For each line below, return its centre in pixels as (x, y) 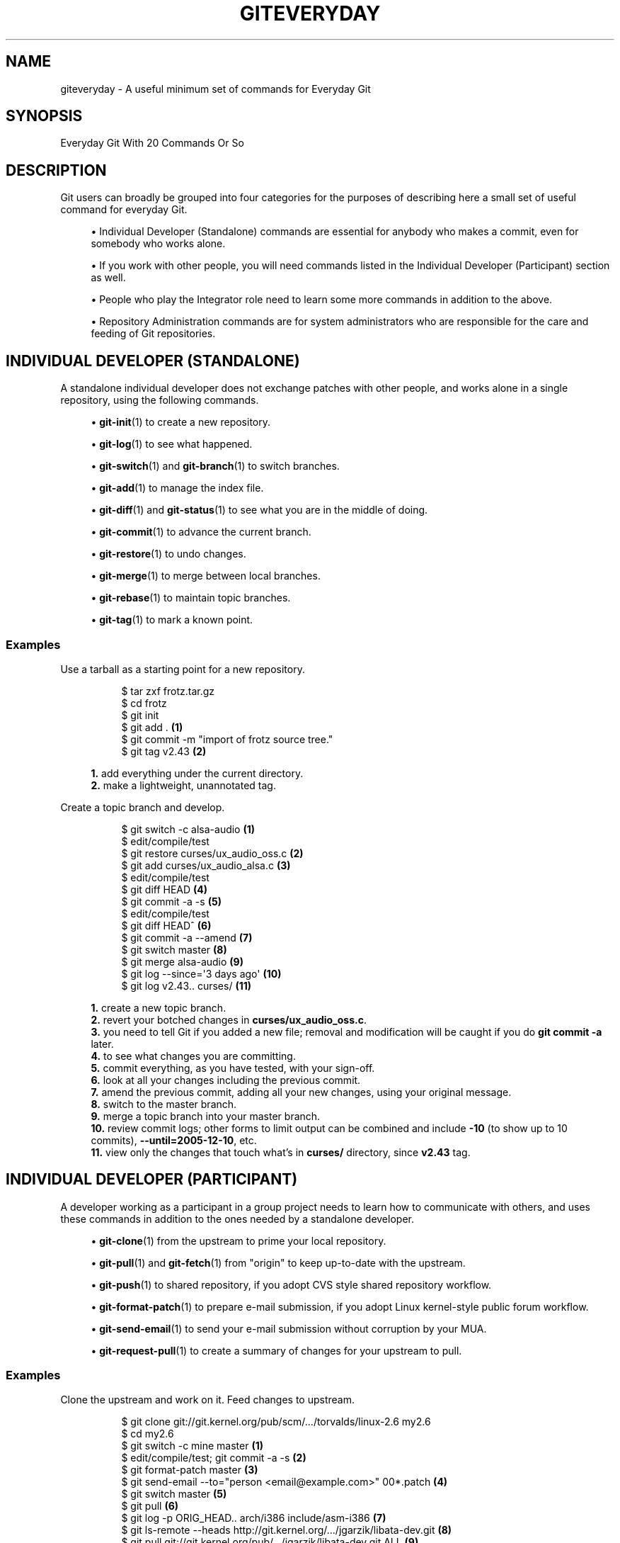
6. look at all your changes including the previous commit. (226, 1080)
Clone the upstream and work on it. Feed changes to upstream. (207, 1400)
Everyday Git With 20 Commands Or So (152, 143)
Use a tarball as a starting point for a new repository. (183, 669)
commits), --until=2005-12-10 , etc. (174, 1140)
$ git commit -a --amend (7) (187, 937)
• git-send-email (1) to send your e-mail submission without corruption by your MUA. (289, 1328)
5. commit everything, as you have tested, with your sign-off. (233, 1068)
